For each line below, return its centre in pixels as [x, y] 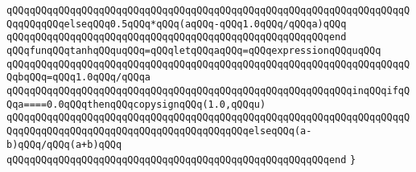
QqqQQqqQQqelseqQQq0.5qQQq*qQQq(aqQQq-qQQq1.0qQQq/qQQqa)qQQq [177, 24]
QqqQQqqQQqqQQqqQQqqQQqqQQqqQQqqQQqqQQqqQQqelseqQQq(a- [159, 131]
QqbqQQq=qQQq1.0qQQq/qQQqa [78, 78]
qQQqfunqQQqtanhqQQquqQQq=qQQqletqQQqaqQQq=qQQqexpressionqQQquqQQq [194, 50]
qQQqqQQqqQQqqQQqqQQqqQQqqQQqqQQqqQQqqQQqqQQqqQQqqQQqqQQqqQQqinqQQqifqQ [208, 90]
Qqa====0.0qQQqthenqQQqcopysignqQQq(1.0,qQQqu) [136, 104]
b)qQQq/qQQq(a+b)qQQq [64, 144]
